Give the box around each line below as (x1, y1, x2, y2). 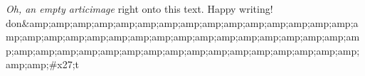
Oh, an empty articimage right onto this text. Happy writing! (6, 1, 273, 16)
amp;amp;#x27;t (6, 57, 80, 72)
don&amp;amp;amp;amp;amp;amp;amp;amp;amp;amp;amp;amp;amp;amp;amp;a (6, 15, 359, 30)
